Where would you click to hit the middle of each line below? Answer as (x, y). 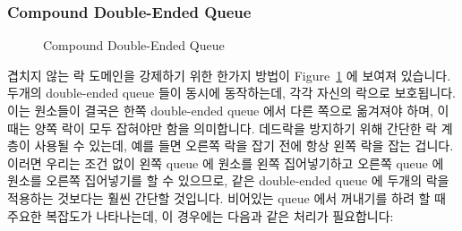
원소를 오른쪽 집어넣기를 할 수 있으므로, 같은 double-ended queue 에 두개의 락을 (228, 180)
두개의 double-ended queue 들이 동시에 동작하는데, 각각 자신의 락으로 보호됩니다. (231, 93)
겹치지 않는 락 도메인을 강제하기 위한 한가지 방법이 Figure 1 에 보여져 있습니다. (229, 75)
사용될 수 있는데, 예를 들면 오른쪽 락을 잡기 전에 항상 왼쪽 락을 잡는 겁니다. (244, 145)
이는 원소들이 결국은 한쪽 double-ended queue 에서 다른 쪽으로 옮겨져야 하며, (220, 110)
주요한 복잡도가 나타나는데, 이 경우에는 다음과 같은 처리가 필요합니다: (201, 215)
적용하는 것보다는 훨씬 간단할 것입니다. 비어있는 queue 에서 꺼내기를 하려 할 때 (227, 197)
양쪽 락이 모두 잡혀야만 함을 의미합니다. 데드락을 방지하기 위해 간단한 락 (236, 128)
